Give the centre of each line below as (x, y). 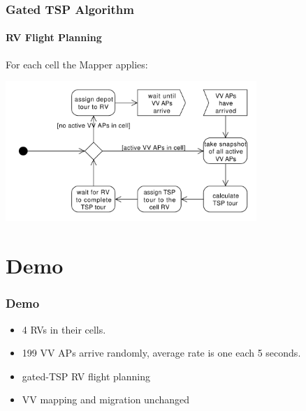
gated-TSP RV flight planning (86, 376)
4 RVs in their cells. (64, 329)
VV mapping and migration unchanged (106, 399)
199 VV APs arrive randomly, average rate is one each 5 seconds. (161, 353)
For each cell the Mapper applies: (77, 64)
